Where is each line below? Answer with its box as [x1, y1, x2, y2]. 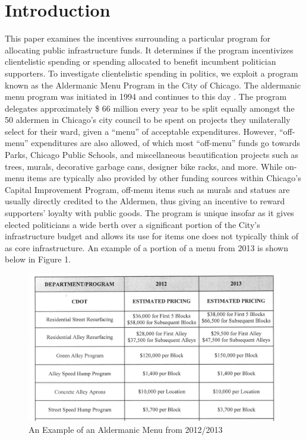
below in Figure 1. [5, 253, 71, 265]
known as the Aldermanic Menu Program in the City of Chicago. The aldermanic [5, 78, 301, 91]
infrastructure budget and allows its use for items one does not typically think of [5, 230, 299, 242]
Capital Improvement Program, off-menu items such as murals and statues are [5, 183, 290, 195]
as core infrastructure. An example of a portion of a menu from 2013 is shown [5, 241, 288, 254]
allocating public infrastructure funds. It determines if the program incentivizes [5, 43, 294, 56]
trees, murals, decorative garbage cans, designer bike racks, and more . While [5, 160, 283, 172]
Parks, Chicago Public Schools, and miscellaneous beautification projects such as [5, 148, 299, 161]
